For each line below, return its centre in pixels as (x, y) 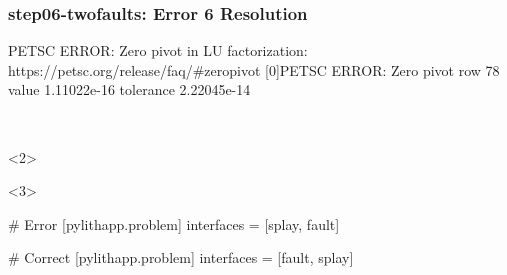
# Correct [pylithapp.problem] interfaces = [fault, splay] (181, 257)
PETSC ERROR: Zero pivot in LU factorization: (158, 50)
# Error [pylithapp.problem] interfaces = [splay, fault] (174, 223)
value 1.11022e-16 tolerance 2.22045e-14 (129, 89)
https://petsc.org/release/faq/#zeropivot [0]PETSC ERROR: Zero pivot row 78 (254, 69)
